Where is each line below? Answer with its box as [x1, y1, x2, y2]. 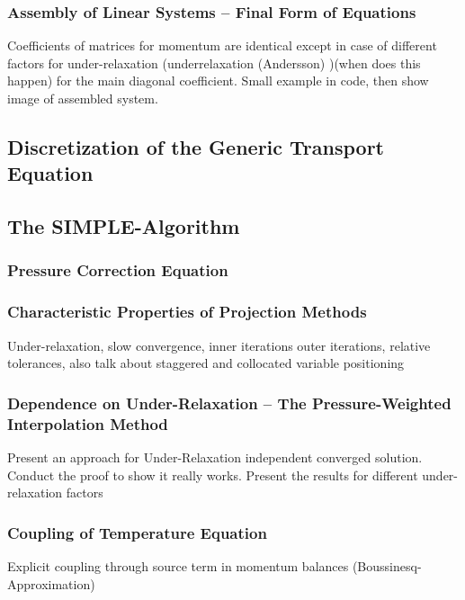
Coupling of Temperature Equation [7, 521, 267, 543]
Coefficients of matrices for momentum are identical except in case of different [7, 36, 437, 55]
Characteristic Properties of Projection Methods [7, 300, 367, 323]
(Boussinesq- [352, 556, 422, 575]
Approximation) [7, 574, 95, 593]
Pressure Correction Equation [7, 259, 228, 282]
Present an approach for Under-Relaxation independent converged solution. [7, 447, 423, 466]
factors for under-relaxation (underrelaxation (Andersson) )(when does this [7, 53, 421, 72]
